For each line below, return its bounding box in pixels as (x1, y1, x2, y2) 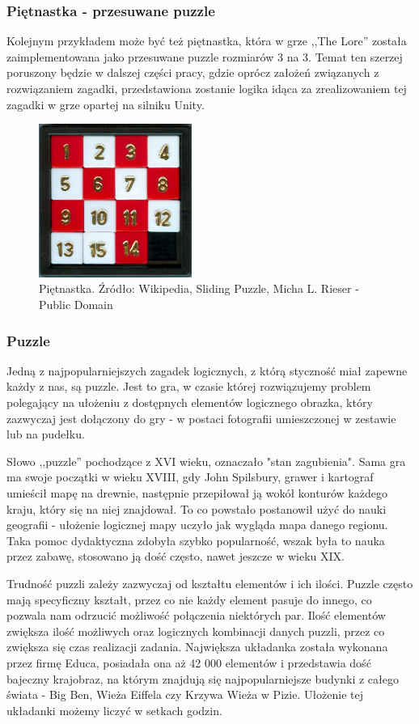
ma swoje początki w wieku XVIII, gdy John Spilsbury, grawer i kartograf (6, 468, 374, 485)
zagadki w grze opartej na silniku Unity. (6, 95, 205, 112)
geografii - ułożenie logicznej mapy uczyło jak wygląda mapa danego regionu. (6, 516, 388, 533)
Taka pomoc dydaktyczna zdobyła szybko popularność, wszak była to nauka (6, 531, 385, 548)
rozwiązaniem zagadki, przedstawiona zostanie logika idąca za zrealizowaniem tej (6, 80, 407, 96)
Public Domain (39, 296, 113, 313)
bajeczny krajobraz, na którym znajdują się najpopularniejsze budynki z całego (6, 670, 399, 687)
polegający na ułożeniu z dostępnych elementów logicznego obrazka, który (6, 394, 373, 411)
